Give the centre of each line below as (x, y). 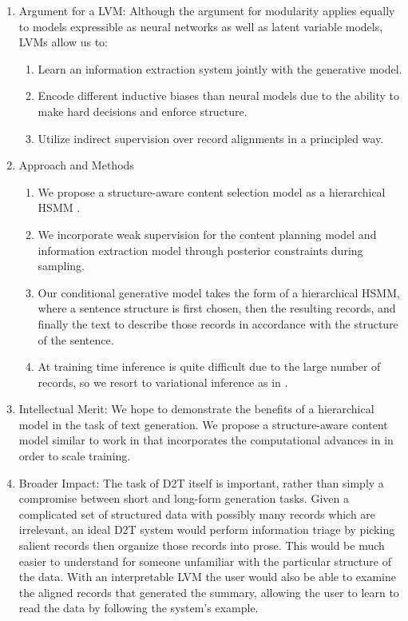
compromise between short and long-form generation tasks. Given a (184, 498)
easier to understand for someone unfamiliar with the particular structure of (205, 561)
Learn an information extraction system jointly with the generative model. (220, 68)
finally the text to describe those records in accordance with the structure (218, 323)
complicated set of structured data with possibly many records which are (197, 514)
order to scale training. (75, 456)
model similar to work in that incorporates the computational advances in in (206, 440)
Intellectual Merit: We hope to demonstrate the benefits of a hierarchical (196, 409)
